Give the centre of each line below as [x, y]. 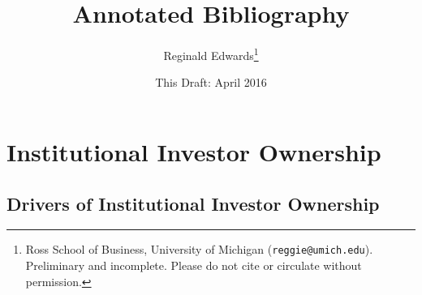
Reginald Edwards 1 [211, 54]
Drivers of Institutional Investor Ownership [193, 203]
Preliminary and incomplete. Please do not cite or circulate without [194, 265]
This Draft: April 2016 [211, 82]
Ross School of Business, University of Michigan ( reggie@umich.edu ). [199, 249]
